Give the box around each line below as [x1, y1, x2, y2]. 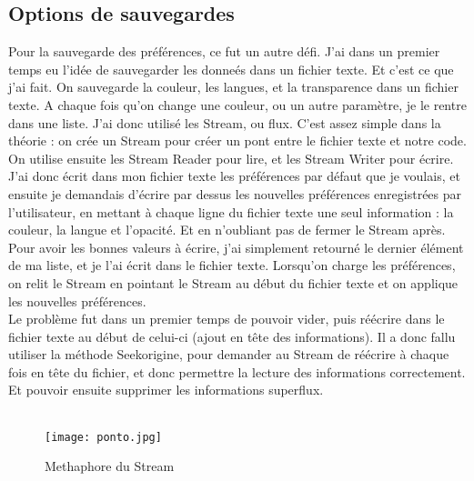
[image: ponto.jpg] [45, 430, 162, 444]
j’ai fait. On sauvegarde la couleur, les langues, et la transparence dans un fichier [8, 77, 459, 96]
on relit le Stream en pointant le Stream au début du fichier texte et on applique [8, 273, 459, 292]
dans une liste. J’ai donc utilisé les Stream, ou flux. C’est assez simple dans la [8, 113, 441, 132]
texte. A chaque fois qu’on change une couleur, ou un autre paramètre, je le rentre [8, 95, 467, 114]
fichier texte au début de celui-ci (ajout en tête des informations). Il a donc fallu [8, 326, 456, 346]
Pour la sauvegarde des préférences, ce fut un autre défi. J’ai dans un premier [8, 42, 440, 61]
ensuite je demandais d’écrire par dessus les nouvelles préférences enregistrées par [8, 184, 462, 203]
